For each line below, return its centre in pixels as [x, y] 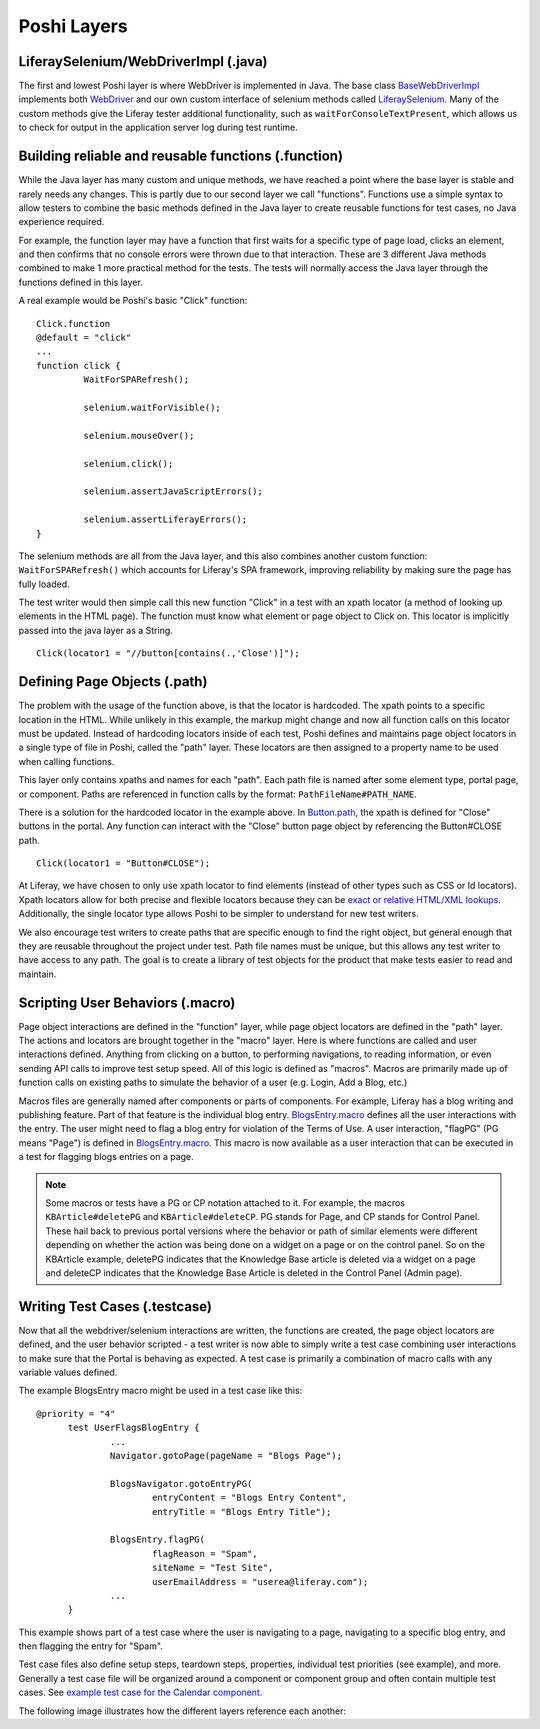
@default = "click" [84, 338]
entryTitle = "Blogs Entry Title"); [241, 1511]
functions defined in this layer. [81, 282]
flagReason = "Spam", [205, 1553]
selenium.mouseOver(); [139, 435]
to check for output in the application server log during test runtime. [158, 127]
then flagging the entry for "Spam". [91, 1646]
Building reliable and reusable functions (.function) [181, 156]
